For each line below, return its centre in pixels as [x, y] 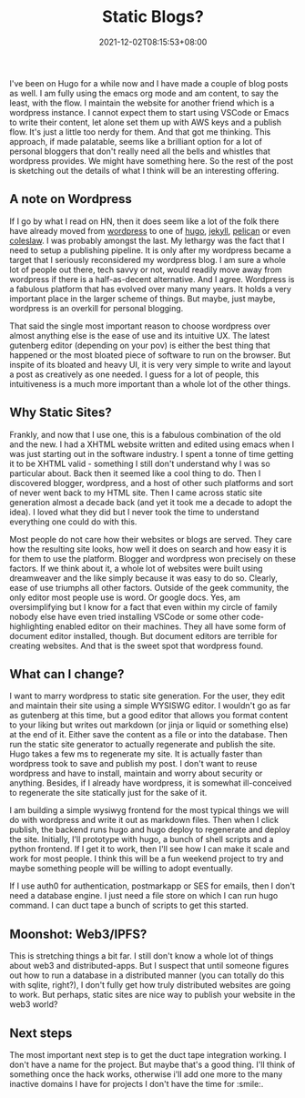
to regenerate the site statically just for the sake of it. [108, 793]
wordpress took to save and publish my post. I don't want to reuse [133, 764]
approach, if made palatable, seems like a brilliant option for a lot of [136, 141]
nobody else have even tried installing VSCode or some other [124, 616]
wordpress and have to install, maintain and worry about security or [136, 773]
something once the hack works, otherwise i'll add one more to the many [146, 1074]
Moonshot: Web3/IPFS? [78, 934]
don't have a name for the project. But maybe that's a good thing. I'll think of [152, 1064]
